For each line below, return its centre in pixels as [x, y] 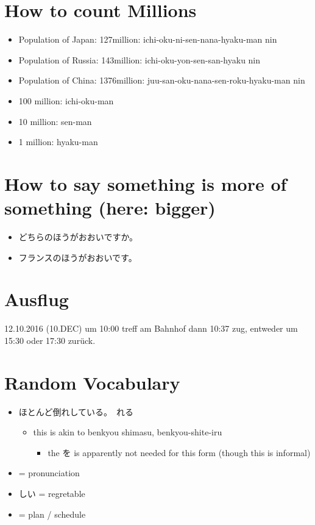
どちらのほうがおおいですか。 [78, 237]
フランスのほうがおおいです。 [78, 257]
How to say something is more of [146, 183]
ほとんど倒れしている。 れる [76, 411]
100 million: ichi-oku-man [66, 100]
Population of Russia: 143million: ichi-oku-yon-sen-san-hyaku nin [140, 59]
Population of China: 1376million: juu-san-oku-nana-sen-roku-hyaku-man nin [162, 80]
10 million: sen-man [55, 121]
